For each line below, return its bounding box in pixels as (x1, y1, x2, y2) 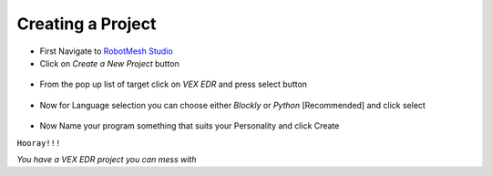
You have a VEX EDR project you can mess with (16, 153, 197, 164)
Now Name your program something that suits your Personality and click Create (39, 120, 340, 131)
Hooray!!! (16, 138, 61, 148)
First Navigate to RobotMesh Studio (39, 46, 173, 57)
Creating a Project (16, 14, 157, 34)
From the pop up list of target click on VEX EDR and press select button (39, 78, 308, 90)
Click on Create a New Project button (39, 57, 179, 68)
